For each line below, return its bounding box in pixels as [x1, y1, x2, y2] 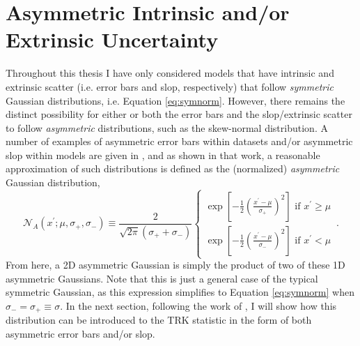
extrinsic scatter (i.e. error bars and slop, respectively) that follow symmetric [6, 79, 334, 93]
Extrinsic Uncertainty [6, 25, 219, 54]
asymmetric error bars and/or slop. [6, 326, 155, 341]
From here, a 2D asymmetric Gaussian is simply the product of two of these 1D [6, 257, 345, 272]
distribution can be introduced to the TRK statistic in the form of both [6, 313, 312, 327]
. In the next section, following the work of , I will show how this [60, 298, 337, 313]
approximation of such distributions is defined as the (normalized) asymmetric [6, 161, 340, 176]
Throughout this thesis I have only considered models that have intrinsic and [6, 66, 334, 80]
